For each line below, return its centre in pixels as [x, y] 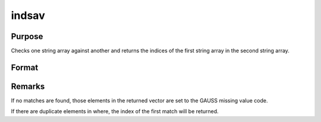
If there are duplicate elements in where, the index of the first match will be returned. [115, 111]
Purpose [27, 36]
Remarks [28, 86]
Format [25, 67]
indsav [28, 15]
